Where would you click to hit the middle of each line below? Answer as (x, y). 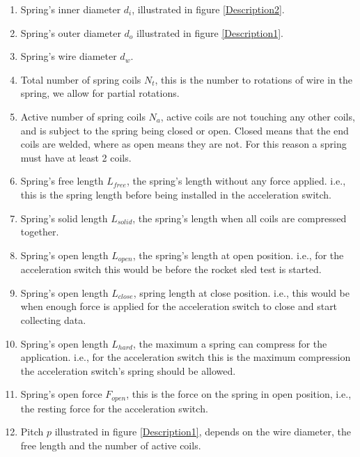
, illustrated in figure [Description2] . (208, 9)
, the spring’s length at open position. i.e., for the (238, 255)
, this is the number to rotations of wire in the (254, 79)
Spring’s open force (61, 394)
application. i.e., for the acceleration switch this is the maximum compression (186, 357)
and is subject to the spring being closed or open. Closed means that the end (185, 130)
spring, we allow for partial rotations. (100, 93)
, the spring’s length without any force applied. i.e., (236, 181)
